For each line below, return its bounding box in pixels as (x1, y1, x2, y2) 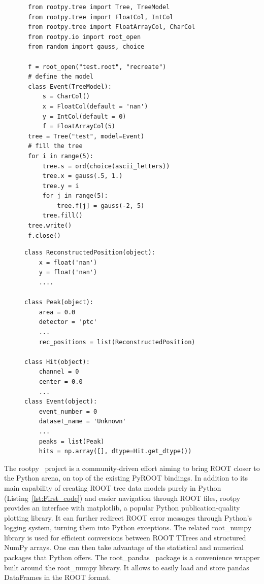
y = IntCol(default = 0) (42, 113, 126, 120)
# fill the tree (28, 142, 83, 150)
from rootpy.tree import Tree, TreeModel (28, 4, 170, 11)
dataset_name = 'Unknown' (39, 418, 126, 425)
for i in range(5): (28, 152, 94, 160)
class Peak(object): (24, 299, 94, 306)
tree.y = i (42, 182, 79, 190)
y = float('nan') (39, 269, 97, 276)
